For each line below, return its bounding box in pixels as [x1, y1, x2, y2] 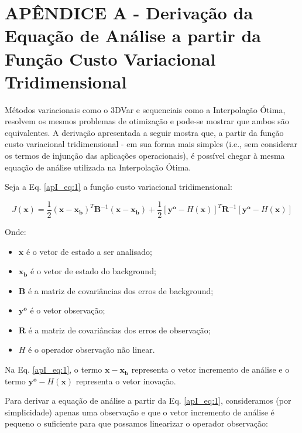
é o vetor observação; [30, 304, 105, 316]
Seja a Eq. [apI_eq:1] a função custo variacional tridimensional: [5, 180, 232, 193]
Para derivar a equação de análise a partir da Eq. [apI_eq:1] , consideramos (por [5, 394, 291, 407]
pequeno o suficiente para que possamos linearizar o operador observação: [5, 417, 268, 429]
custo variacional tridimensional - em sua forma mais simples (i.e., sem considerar [5, 138, 298, 150]
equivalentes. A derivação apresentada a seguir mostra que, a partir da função [5, 126, 284, 138]
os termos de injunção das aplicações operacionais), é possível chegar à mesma [5, 149, 285, 162]
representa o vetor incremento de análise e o [131, 363, 290, 376]
